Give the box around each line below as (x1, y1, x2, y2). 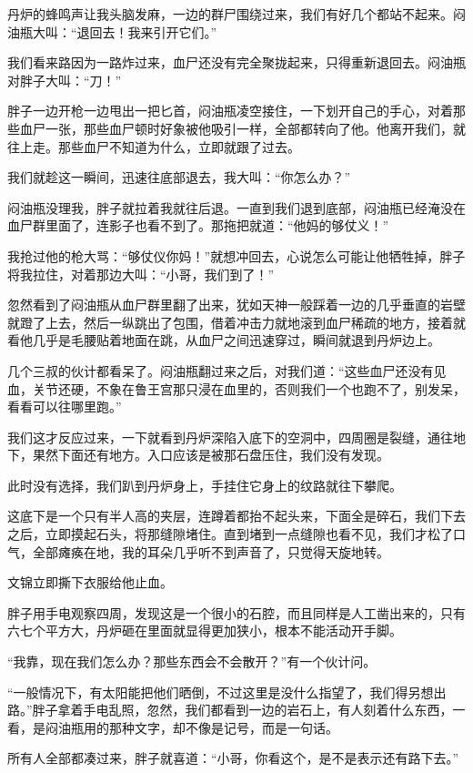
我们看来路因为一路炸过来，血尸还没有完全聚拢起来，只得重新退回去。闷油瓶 (7, 53, 466, 72)
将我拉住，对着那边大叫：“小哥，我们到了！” (7, 264, 275, 283)
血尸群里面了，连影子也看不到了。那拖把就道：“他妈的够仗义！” (7, 216, 389, 235)
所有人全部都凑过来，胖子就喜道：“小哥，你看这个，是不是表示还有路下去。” (7, 748, 459, 768)
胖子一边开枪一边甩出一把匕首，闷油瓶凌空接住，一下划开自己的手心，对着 (7, 101, 453, 120)
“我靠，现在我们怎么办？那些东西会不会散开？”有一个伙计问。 (7, 652, 377, 671)
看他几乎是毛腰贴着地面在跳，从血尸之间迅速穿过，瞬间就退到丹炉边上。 (7, 331, 440, 350)
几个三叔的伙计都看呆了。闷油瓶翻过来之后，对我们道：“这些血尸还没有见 (7, 361, 447, 380)
